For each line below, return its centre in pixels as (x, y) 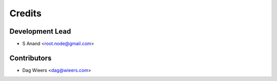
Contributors (31, 58)
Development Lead (40, 31)
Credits (26, 13)
